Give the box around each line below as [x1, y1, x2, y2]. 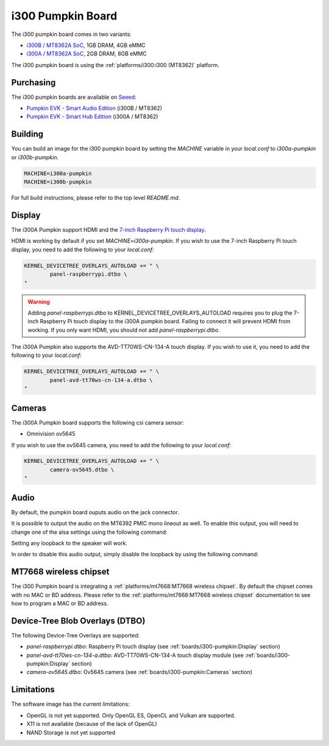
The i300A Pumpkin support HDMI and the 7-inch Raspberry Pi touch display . [11, 226, 207, 233]
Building [11, 129, 44, 140]
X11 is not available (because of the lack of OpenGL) [26, 720, 158, 728]
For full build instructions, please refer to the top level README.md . [11, 194, 180, 201]
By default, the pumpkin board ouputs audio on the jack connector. [11, 508, 179, 515]
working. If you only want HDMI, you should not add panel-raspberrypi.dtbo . [27, 326, 221, 334]
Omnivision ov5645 [26, 430, 76, 437]
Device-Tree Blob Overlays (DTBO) [11, 615, 146, 626]
